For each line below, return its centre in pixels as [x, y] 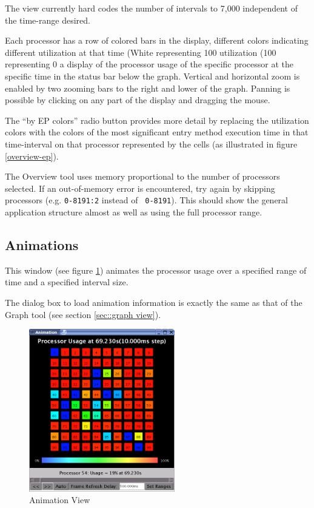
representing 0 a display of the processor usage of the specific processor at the [149, 64]
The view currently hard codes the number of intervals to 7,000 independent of [151, 8]
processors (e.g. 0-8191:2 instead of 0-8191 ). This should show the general [146, 200]
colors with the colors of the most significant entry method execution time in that [157, 132]
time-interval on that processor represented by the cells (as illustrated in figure [151, 144]
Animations [42, 244]
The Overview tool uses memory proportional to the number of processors [142, 176]
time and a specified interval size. [67, 282]
